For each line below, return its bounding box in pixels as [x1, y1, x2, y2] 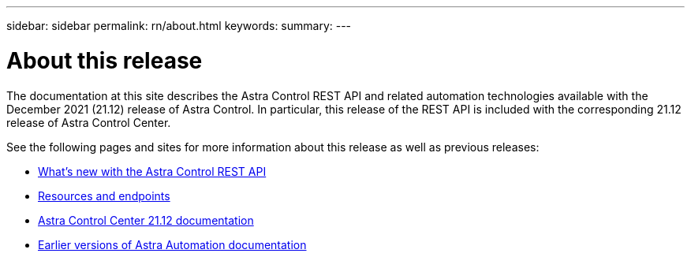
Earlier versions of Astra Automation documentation [38, 237, 307, 251]
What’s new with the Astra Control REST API [38, 164, 267, 178]
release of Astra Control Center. [6, 115, 171, 129]
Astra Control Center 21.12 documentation [38, 213, 254, 227]
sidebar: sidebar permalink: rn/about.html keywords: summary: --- [6, 19, 352, 32]
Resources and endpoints [38, 188, 170, 203]
